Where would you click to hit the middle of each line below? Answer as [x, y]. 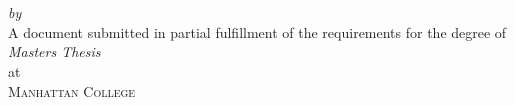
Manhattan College [72, 90]
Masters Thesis [54, 51]
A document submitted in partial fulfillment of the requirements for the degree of [257, 31]
